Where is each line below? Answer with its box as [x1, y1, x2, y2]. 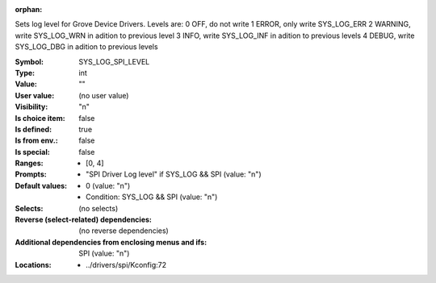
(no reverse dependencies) [78, 226, 169, 235]
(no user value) [78, 90, 129, 100]
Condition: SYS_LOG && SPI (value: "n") [86, 192, 218, 202]
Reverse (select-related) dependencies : [15, 214, 153, 225]
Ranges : [15, 158, 44, 169]
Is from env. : [15, 135, 58, 145]
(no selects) [78, 203, 119, 213]
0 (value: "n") [86, 181, 131, 190]
